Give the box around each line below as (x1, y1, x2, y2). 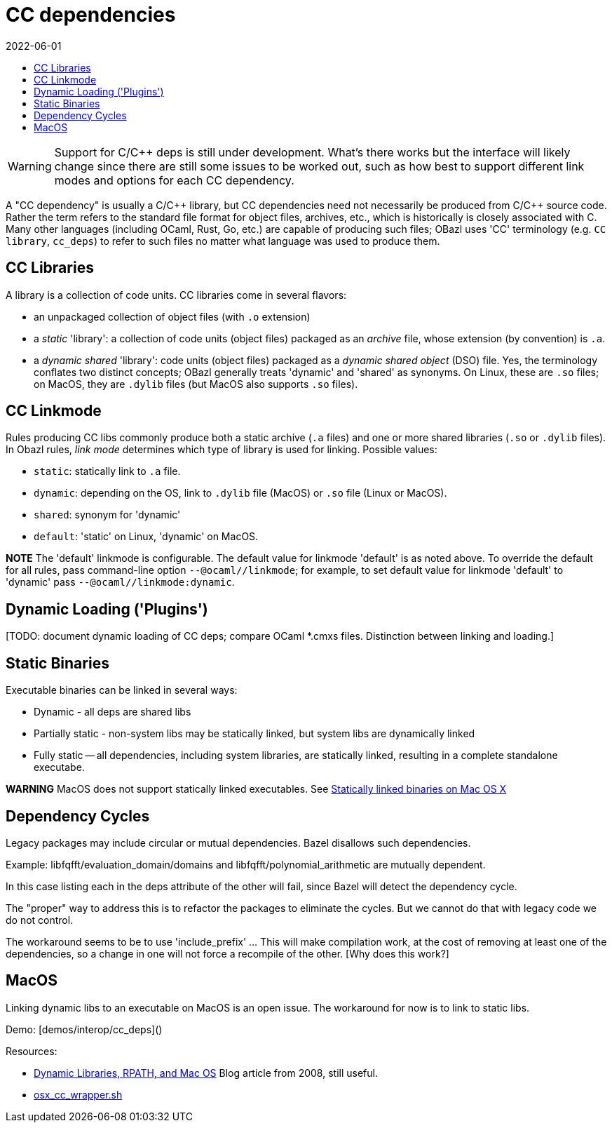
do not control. (6, 913, 74, 926)
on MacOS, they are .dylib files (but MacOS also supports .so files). (34, 377, 358, 390)
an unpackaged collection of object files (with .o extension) (34, 310, 311, 323)
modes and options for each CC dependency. (54, 173, 294, 187)
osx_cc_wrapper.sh (34, 1088, 123, 1101)
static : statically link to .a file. (34, 465, 181, 478)
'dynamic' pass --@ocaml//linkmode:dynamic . (6, 576, 235, 589)
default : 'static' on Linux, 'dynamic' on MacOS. (34, 530, 259, 543)
